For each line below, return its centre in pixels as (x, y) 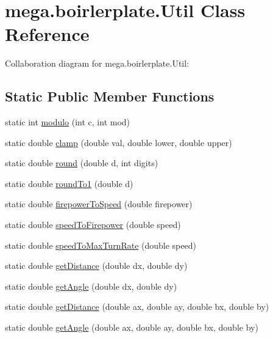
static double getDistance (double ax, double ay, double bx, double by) (137, 307)
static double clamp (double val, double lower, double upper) (119, 142)
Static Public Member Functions (110, 96)
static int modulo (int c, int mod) (68, 122)
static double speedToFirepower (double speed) (93, 225)
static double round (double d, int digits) (82, 163)
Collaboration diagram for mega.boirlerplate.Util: (97, 63)
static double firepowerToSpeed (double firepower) (99, 204)
